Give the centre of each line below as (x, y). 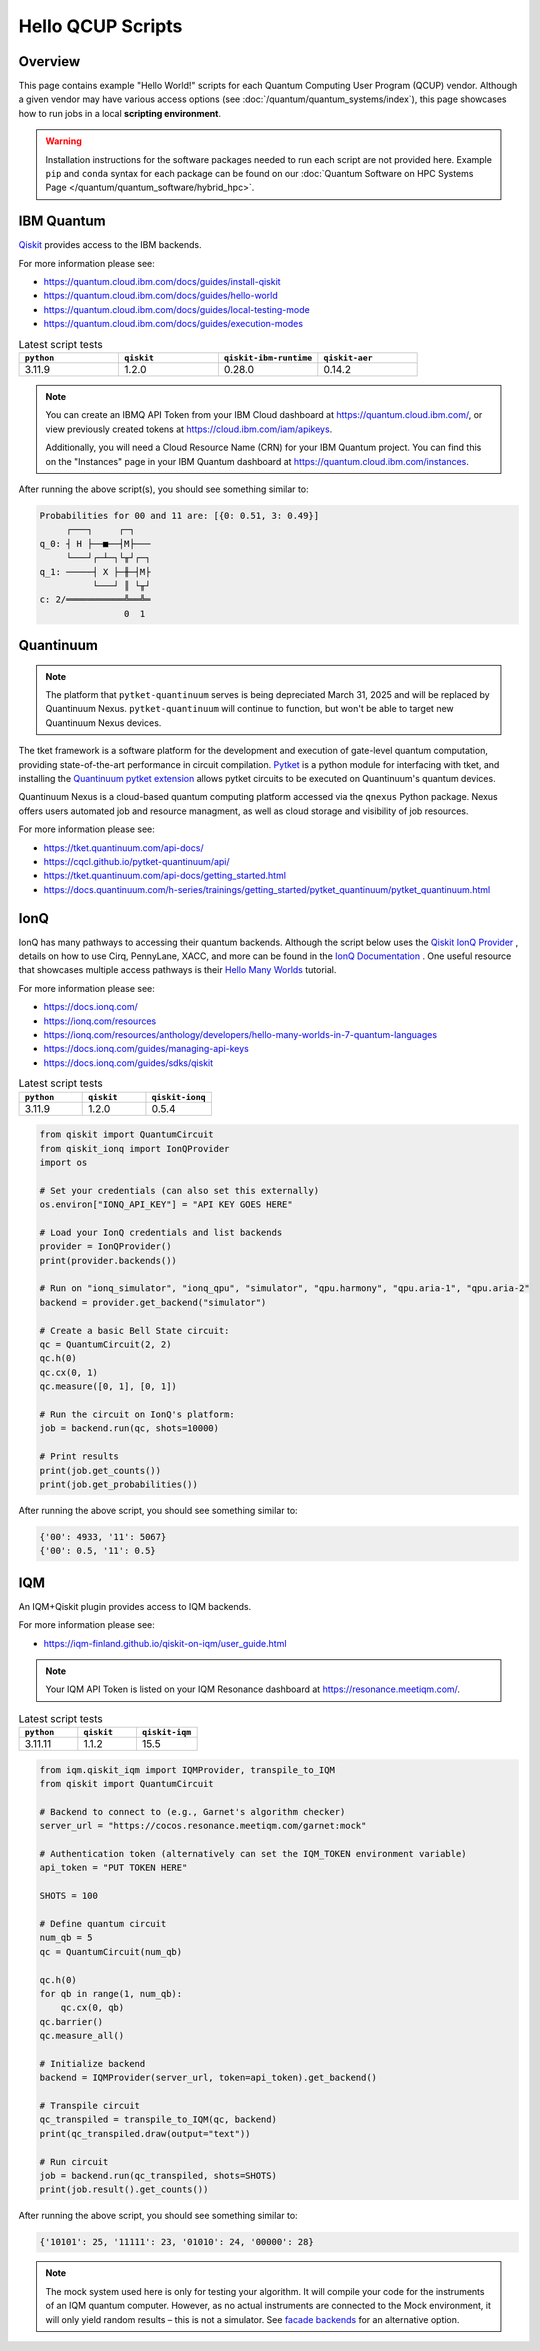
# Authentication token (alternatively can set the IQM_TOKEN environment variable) (253, 1854)
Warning (63, 141)
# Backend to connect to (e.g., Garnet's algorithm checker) (192, 1811)
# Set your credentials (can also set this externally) (179, 1190)
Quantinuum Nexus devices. (103, 722)
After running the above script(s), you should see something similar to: (163, 489)
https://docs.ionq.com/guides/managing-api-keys (146, 1049)
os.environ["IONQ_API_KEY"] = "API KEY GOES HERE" (166, 1204)
